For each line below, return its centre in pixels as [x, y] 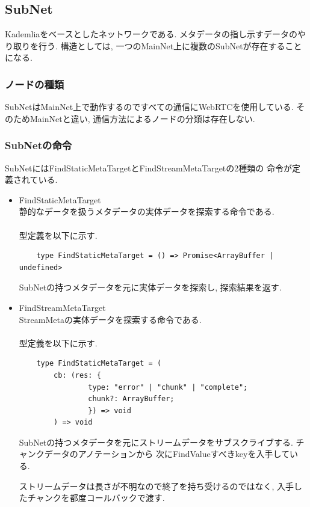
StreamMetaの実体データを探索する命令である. [110, 319]
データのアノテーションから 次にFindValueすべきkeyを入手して [167, 454]
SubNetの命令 [39, 145]
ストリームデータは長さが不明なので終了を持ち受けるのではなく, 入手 [156, 486]
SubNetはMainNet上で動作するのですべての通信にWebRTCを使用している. [149, 107]
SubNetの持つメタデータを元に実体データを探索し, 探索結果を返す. [150, 287]
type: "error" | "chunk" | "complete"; [168, 387]
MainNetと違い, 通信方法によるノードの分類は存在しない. [142, 118]
